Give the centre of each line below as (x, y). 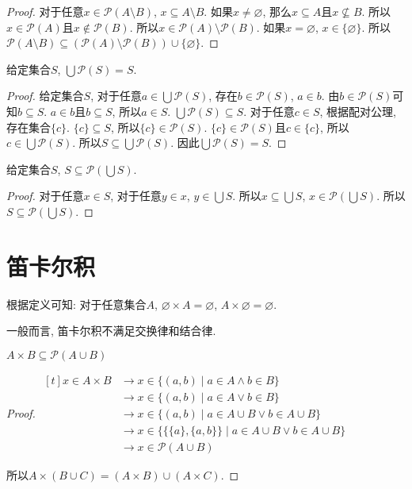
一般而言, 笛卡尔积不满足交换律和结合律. (111, 331)
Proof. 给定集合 (45, 96)
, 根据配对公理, (358, 111)
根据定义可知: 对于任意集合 (76, 304)
